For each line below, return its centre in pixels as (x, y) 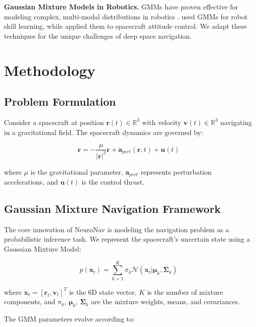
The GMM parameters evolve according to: (69, 319)
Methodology (50, 70)
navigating (236, 122)
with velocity (161, 122)
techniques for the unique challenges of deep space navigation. (98, 35)
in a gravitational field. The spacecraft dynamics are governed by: (104, 132)
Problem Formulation (60, 101)
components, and (30, 301)
